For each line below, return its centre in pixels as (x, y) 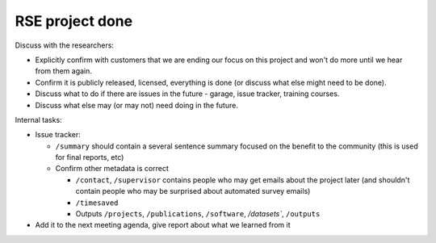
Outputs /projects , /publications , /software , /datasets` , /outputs (198, 214)
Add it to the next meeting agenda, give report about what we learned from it (163, 225)
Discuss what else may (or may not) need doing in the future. (136, 105)
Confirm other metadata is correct (112, 169)
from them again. (64, 71)
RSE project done (74, 21)
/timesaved (97, 203)
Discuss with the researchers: (65, 45)
